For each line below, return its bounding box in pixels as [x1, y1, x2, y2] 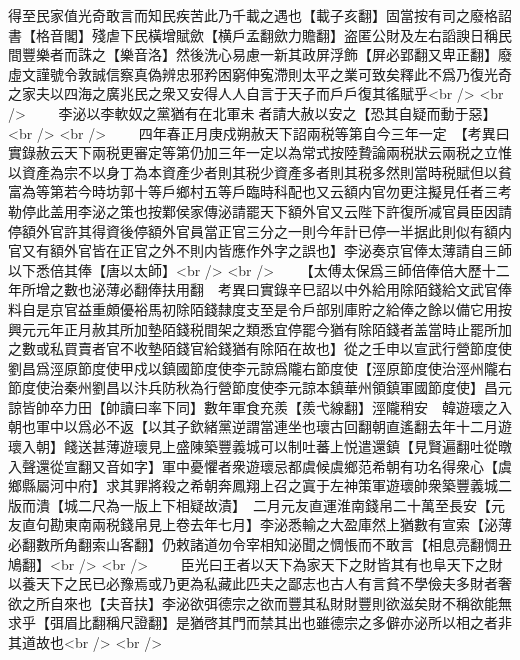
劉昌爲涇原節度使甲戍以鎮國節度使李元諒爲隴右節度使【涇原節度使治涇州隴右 [8, 357, 512, 378]
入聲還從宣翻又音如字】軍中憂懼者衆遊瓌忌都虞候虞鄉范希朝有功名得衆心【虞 [8, 455, 512, 476]
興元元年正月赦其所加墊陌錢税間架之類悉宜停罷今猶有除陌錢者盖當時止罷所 [8, 318, 498, 339]
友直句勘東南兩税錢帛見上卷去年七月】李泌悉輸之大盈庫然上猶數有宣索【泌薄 [8, 514, 512, 535]
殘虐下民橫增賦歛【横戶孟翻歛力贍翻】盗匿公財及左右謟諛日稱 [91, 24, 498, 45]
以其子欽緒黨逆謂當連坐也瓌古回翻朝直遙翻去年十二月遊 [147, 416, 512, 437]
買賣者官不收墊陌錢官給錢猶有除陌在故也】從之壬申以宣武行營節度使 [63, 338, 512, 359]
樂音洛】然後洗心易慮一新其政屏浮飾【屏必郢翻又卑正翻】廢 [119, 44, 512, 65]
